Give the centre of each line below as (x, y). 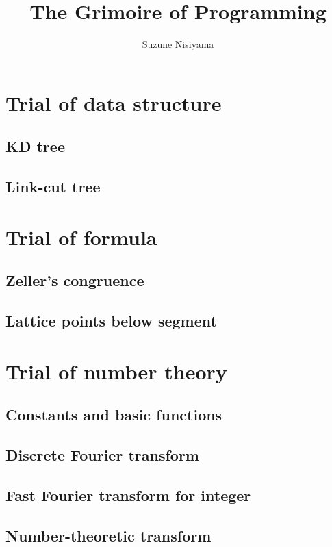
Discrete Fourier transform (102, 454)
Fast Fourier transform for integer (128, 495)
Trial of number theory (116, 371)
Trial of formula (81, 237)
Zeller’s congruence (75, 280)
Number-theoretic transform (108, 535)
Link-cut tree (53, 187)
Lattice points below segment (111, 321)
